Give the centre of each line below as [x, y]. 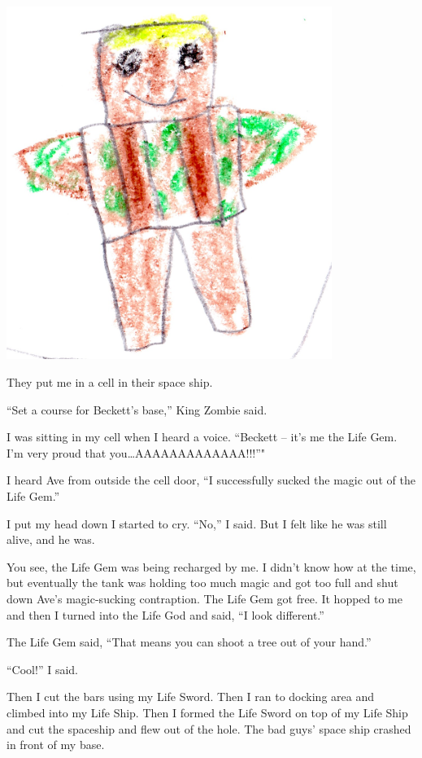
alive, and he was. [51, 539]
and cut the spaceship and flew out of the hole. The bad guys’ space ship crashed [209, 728]
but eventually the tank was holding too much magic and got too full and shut [202, 583]
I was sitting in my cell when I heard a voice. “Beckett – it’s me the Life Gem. [202, 437]
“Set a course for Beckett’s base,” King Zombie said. [137, 409]
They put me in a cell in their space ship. [110, 382]
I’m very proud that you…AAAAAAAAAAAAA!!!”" [136, 452]
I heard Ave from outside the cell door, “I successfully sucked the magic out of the [211, 480]
